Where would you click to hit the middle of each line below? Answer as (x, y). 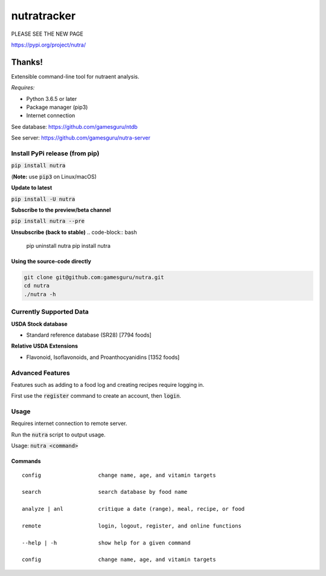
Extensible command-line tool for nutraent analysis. (75, 76)
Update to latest (32, 188)
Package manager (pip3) (57, 107)
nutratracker (43, 16)
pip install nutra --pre (48, 221)
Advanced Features (41, 373)
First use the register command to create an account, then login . (96, 396)
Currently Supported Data (50, 312)
